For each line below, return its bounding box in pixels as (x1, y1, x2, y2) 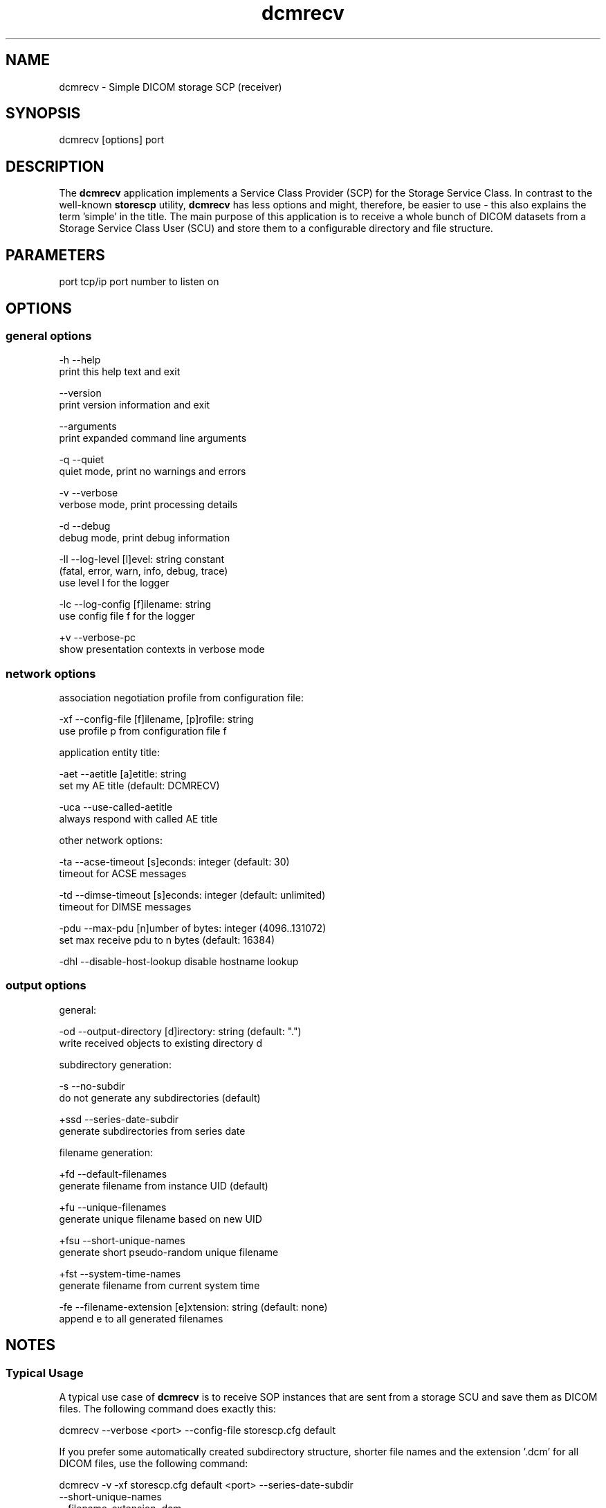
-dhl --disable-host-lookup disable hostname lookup (59, 955, 299, 968)
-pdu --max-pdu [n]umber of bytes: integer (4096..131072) (59, 922, 327, 935)
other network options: (59, 834, 163, 847)
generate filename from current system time (59, 1279, 260, 1291)
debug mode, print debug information (59, 532, 230, 544)
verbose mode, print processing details (59, 499, 238, 511)
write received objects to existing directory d (59, 1036, 263, 1049)
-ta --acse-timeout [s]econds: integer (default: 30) (59, 856, 290, 868)
